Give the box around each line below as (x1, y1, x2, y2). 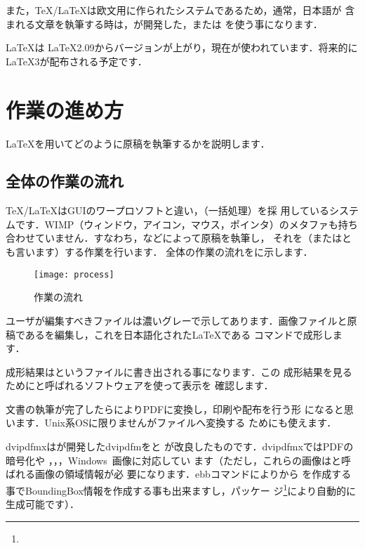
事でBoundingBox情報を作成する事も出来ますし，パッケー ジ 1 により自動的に (6, 481, 357, 497)
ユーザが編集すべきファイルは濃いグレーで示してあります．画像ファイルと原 (6, 313, 357, 327)
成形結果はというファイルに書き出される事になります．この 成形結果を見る (6, 364, 352, 379)
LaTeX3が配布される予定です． (6, 53, 147, 68)
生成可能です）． (6, 497, 79, 511)
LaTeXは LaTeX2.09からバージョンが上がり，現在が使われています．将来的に (6, 40, 358, 55)
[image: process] (34, 269, 114, 280)
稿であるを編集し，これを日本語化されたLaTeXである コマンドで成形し (6, 327, 333, 341)
